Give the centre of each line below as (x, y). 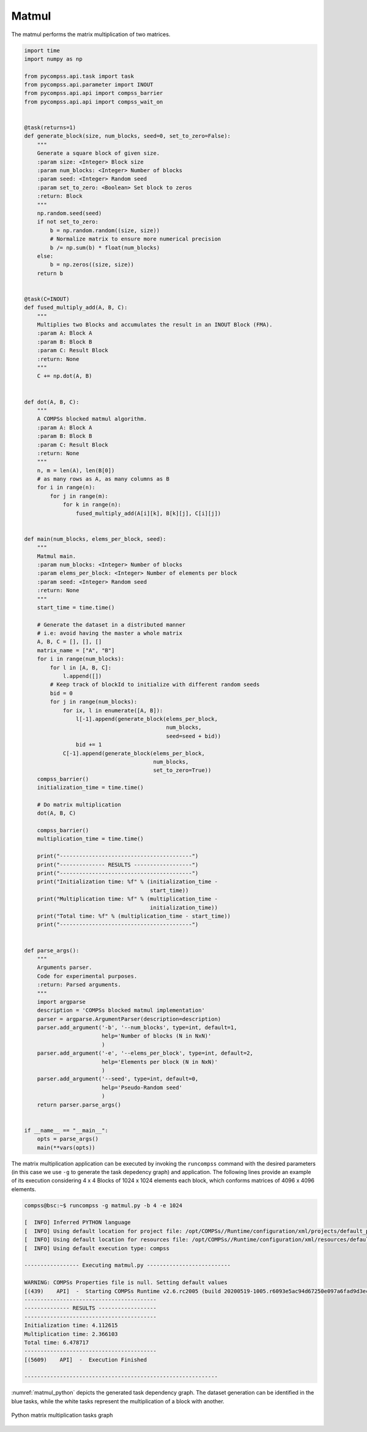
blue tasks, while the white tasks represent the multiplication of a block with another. (118, 1401)
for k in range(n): (92, 505)
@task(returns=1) (50, 128)
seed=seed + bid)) (194, 736)
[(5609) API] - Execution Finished (85, 1359)
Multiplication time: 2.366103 (71, 1334)
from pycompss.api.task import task (79, 76)
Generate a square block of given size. (98, 153)
